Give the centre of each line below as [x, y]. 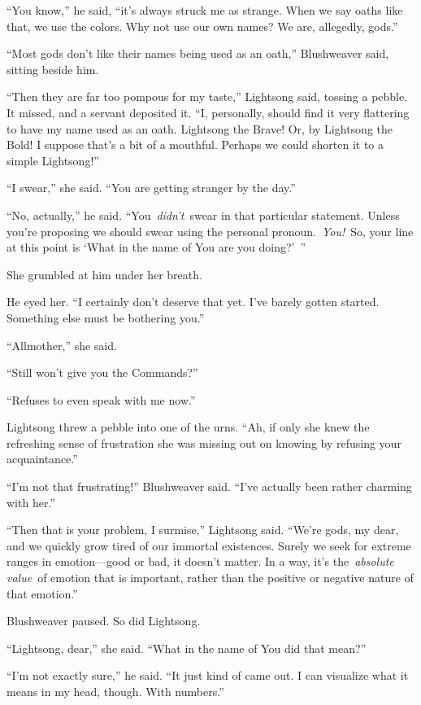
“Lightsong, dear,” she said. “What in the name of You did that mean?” [187, 648]
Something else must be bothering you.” [106, 317]
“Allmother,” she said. [62, 345]
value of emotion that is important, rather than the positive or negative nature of [210, 578]
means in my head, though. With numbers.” [115, 691]
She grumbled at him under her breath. [104, 274]
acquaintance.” [42, 459]
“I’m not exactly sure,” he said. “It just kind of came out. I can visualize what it [208, 675]
